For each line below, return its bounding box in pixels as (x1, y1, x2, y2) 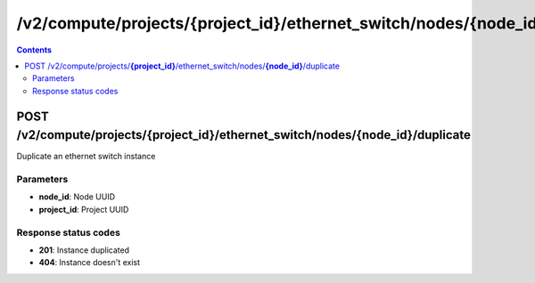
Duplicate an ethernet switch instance (16, 151, 156, 162)
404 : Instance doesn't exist (38, 257, 141, 268)
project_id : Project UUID (38, 204, 129, 214)
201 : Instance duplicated (38, 245, 129, 255)
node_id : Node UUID (38, 191, 116, 202)
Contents (16, 44, 53, 55)
